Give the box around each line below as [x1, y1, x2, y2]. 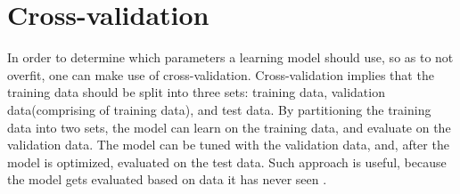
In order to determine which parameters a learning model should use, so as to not [7, 48, 454, 67]
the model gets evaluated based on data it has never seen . [7, 170, 327, 189]
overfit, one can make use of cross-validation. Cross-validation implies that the [7, 65, 434, 84]
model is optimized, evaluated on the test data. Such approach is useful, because [7, 152, 447, 171]
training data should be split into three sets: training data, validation [7, 83, 385, 101]
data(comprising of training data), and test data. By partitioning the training [7, 100, 431, 118]
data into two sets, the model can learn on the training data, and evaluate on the [7, 117, 451, 136]
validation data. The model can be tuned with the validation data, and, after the [7, 135, 449, 154]
